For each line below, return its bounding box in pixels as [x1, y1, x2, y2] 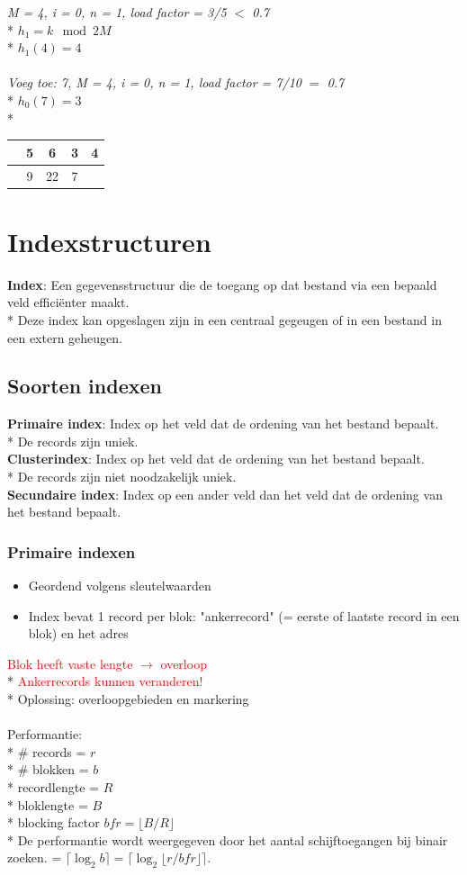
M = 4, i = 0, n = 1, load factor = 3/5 [7, 3, 227, 21]
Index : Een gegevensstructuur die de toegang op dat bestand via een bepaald [7, 275, 437, 293]
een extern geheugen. [7, 328, 122, 347]
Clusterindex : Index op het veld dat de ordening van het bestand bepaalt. [7, 449, 425, 468]
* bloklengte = [7, 795, 88, 814]
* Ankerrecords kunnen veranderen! [7, 672, 203, 690]
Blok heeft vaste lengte [7, 654, 133, 672]
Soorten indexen [7, 372, 162, 400]
